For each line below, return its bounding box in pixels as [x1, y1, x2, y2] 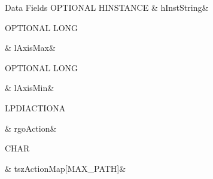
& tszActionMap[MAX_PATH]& [5, 162, 126, 174]
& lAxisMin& [5, 81, 54, 94]
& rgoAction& [5, 122, 57, 134]
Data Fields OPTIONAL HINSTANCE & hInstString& [5, 1, 209, 13]
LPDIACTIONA [5, 101, 66, 114]
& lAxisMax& [5, 41, 56, 54]
